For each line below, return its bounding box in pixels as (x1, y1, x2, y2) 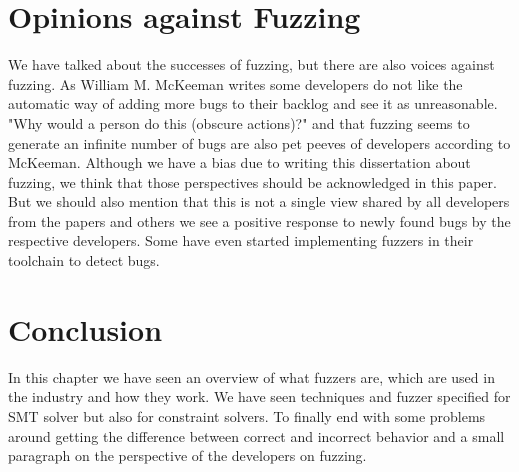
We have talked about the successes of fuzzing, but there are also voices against (8, 54, 495, 75)
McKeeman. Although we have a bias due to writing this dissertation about (8, 152, 471, 173)
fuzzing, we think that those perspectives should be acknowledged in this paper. (8, 171, 497, 192)
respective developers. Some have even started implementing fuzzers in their (8, 230, 474, 251)
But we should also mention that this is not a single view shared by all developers (8, 191, 510, 212)
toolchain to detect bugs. (8, 250, 160, 271)
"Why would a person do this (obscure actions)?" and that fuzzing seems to (8, 112, 470, 133)
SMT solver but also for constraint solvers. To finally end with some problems (8, 405, 486, 426)
